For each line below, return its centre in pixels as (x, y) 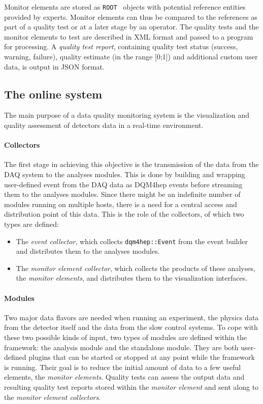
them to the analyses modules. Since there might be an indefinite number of (122, 194)
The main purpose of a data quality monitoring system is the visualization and (127, 115)
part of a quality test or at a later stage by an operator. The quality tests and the (131, 27)
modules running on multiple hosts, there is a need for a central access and (121, 204)
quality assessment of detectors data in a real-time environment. (104, 125)
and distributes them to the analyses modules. (88, 251)
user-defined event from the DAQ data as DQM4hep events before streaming (123, 184)
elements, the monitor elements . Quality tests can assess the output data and (124, 377)
